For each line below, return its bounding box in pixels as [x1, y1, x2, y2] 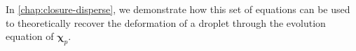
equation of [6, 29, 54, 43]
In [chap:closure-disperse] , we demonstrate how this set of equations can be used [6, 2, 350, 16]
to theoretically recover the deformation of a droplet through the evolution [6, 15, 326, 30]
